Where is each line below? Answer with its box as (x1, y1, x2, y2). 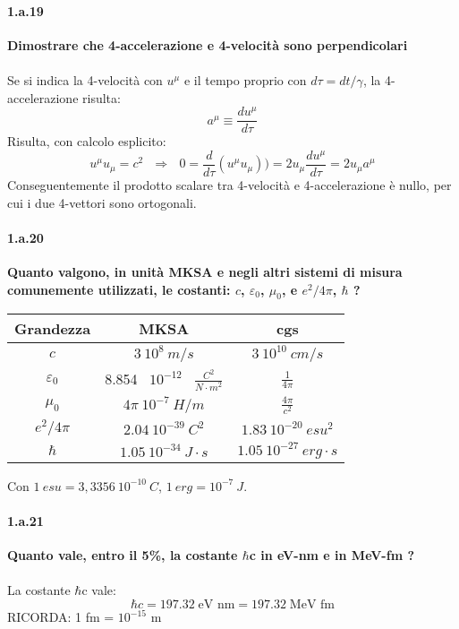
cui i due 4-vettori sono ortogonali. (7, 193, 197, 211)
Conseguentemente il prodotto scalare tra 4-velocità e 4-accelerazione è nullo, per (7, 176, 452, 194)
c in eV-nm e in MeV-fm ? (249, 546, 415, 564)
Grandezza (14, 318, 91, 340)
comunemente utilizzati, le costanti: (7, 280, 231, 298)
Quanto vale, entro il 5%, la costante (7, 546, 238, 564)
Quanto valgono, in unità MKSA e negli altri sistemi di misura (7, 263, 403, 281)
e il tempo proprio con (183, 70, 307, 89)
